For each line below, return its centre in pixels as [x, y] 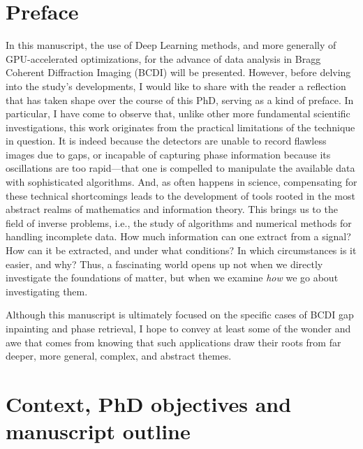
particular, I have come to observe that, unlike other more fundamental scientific [178, 113]
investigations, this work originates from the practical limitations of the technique [180, 127]
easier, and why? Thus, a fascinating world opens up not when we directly [164, 264]
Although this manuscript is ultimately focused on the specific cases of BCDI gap [180, 315]
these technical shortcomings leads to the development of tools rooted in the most [180, 195]
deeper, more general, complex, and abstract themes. [119, 356]
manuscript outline [98, 431]
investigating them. [47, 291]
